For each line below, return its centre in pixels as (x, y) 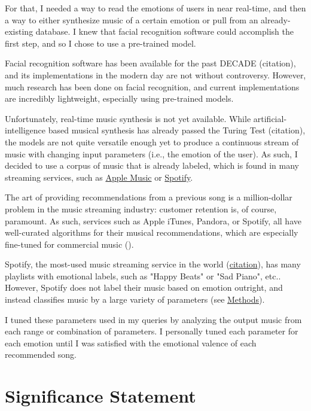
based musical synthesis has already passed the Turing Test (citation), (177, 130)
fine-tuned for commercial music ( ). (69, 244)
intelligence (25, 130)
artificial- (270, 118)
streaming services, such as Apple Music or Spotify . (99, 177)
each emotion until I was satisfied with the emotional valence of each (131, 342)
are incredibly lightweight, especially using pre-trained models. (119, 98)
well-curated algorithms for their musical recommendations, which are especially (152, 232)
